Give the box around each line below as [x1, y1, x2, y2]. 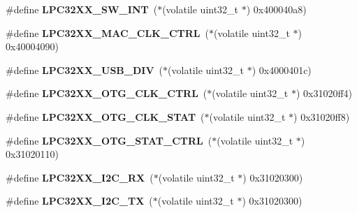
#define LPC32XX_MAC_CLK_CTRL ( [6, 25, 209, 40]
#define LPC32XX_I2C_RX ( [6, 170, 154, 184]
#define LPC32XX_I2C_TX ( [6, 193, 153, 208]
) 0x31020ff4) [296, 86, 352, 101]
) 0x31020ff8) [293, 109, 350, 124]
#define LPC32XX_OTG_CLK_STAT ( [6, 109, 205, 124]
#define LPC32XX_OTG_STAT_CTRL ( [6, 133, 212, 147]
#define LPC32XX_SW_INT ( [6, 2, 158, 16]
